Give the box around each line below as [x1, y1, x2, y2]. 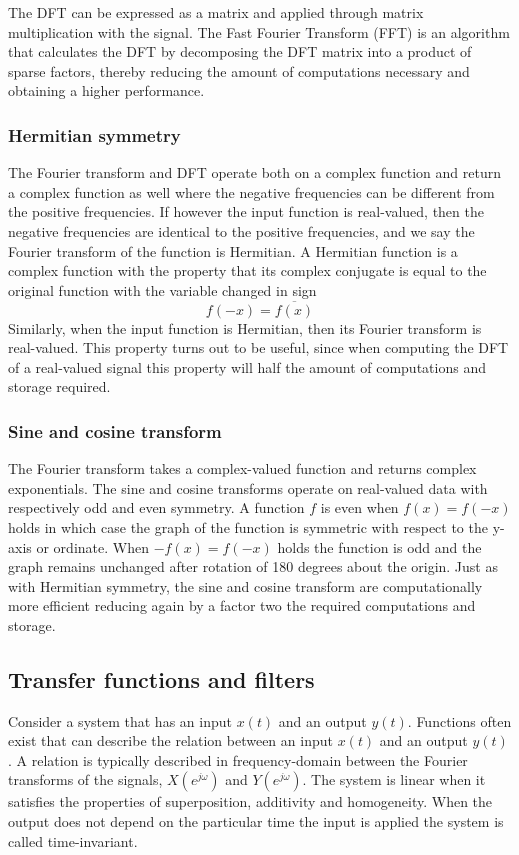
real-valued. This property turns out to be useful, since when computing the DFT [8, 337, 509, 358]
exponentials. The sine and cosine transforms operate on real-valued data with [8, 477, 488, 498]
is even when [320, 497, 399, 518]
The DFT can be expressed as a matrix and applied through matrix [8, 2, 424, 22]
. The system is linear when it [302, 769, 486, 790]
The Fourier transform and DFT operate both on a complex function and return [8, 162, 501, 183]
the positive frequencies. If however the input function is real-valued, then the [8, 201, 484, 222]
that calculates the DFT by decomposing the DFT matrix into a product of [8, 41, 472, 62]
